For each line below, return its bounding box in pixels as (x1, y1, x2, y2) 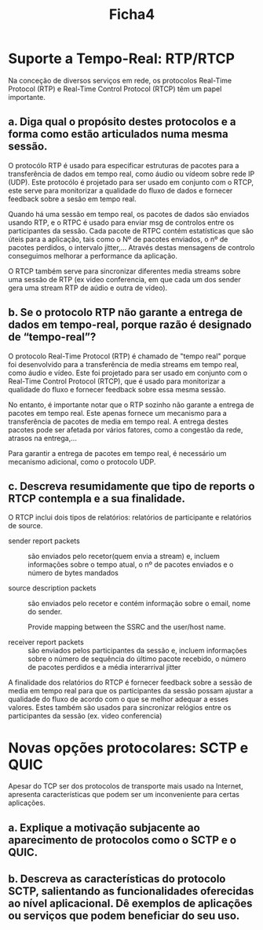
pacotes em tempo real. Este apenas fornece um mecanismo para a (8, 408, 228, 417)
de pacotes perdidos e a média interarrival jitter (27, 663, 181, 672)
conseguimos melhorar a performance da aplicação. (8, 251, 178, 260)
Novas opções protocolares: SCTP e (8, 739, 249, 756)
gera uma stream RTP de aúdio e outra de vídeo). (8, 283, 168, 292)
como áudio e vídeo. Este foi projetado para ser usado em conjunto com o (8, 368, 248, 377)
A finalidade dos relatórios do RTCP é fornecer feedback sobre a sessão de (8, 678, 253, 687)
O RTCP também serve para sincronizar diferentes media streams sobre (8, 266, 241, 276)
